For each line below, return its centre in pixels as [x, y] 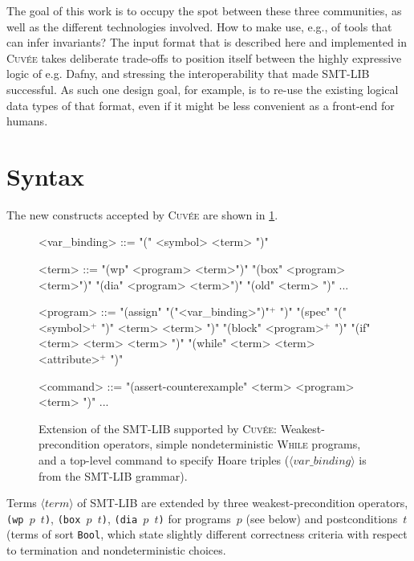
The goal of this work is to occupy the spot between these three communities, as [204, 10]
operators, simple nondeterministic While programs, [232, 444]
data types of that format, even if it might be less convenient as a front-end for [201, 105]
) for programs [195, 518]
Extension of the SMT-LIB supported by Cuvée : [158, 428]
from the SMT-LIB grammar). [113, 475]
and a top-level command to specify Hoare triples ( [164, 460]
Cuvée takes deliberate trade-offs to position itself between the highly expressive [204, 57]
